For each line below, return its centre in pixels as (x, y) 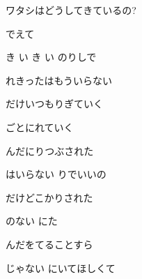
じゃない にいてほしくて (61, 267)
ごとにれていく (40, 127)
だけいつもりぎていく (54, 104)
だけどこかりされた (49, 197)
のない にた (32, 221)
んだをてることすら (49, 244)
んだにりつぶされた (50, 150)
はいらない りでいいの (56, 174)
